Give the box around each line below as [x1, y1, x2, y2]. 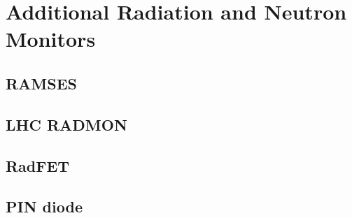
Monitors [6, 24, 96, 53]
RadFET [6, 154, 70, 176]
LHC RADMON [6, 113, 127, 135]
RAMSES [6, 72, 78, 94]
